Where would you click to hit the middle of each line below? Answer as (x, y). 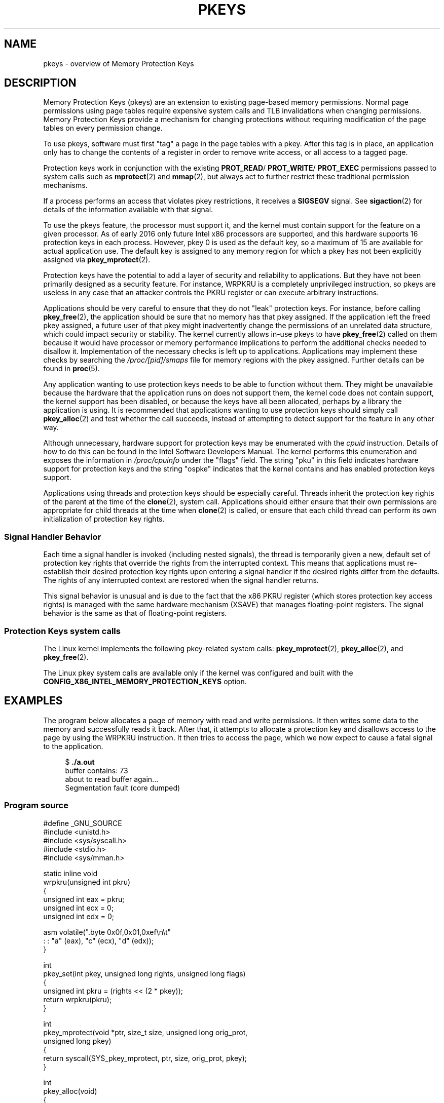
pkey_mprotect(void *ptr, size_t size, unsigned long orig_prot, (145, 1032)
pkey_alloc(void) (70, 1091)
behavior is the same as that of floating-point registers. (135, 613)
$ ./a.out (80, 762)
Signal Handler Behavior (53, 537)
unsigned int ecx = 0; (79, 908)
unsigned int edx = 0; (79, 916)
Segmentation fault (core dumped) (123, 787)
